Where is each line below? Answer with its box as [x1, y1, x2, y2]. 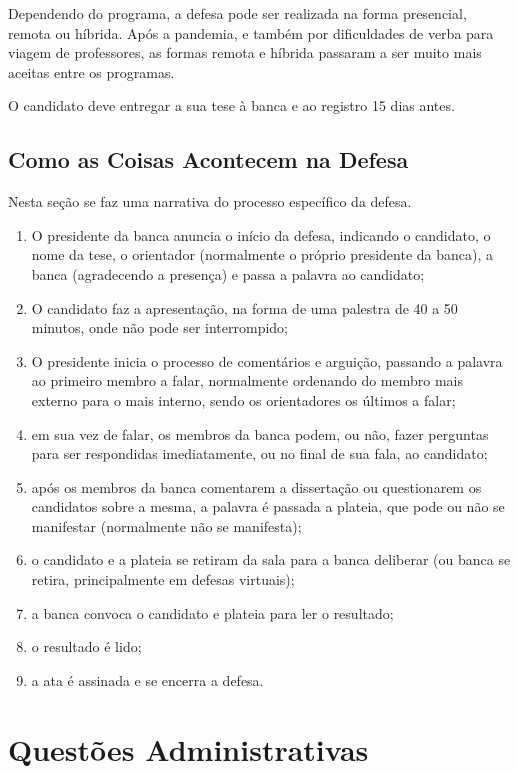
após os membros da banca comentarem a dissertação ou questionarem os [31, 476, 482, 497]
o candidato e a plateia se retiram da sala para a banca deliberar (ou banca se [31, 549, 511, 570]
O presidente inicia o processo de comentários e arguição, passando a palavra [31, 350, 503, 371]
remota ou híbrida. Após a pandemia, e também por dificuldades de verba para [8, 22, 494, 43]
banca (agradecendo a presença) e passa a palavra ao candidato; [31, 263, 425, 284]
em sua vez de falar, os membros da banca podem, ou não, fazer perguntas [31, 423, 489, 444]
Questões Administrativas [8, 728, 369, 769]
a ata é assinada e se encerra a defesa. [31, 669, 264, 690]
